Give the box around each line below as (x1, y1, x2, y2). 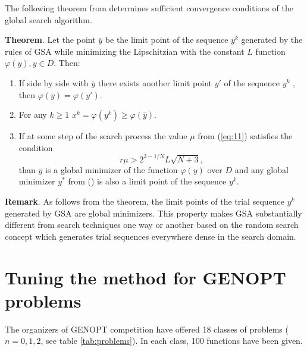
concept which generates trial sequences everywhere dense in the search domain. (5, 230, 296, 242)
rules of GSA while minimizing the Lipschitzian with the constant (5, 45, 245, 57)
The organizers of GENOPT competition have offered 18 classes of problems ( (5, 322, 289, 335)
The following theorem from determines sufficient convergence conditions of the (5, 2, 293, 14)
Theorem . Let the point (5, 33, 96, 46)
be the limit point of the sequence (105, 33, 228, 46)
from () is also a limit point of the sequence (68, 175, 227, 187)
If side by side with (18, 76, 89, 89)
